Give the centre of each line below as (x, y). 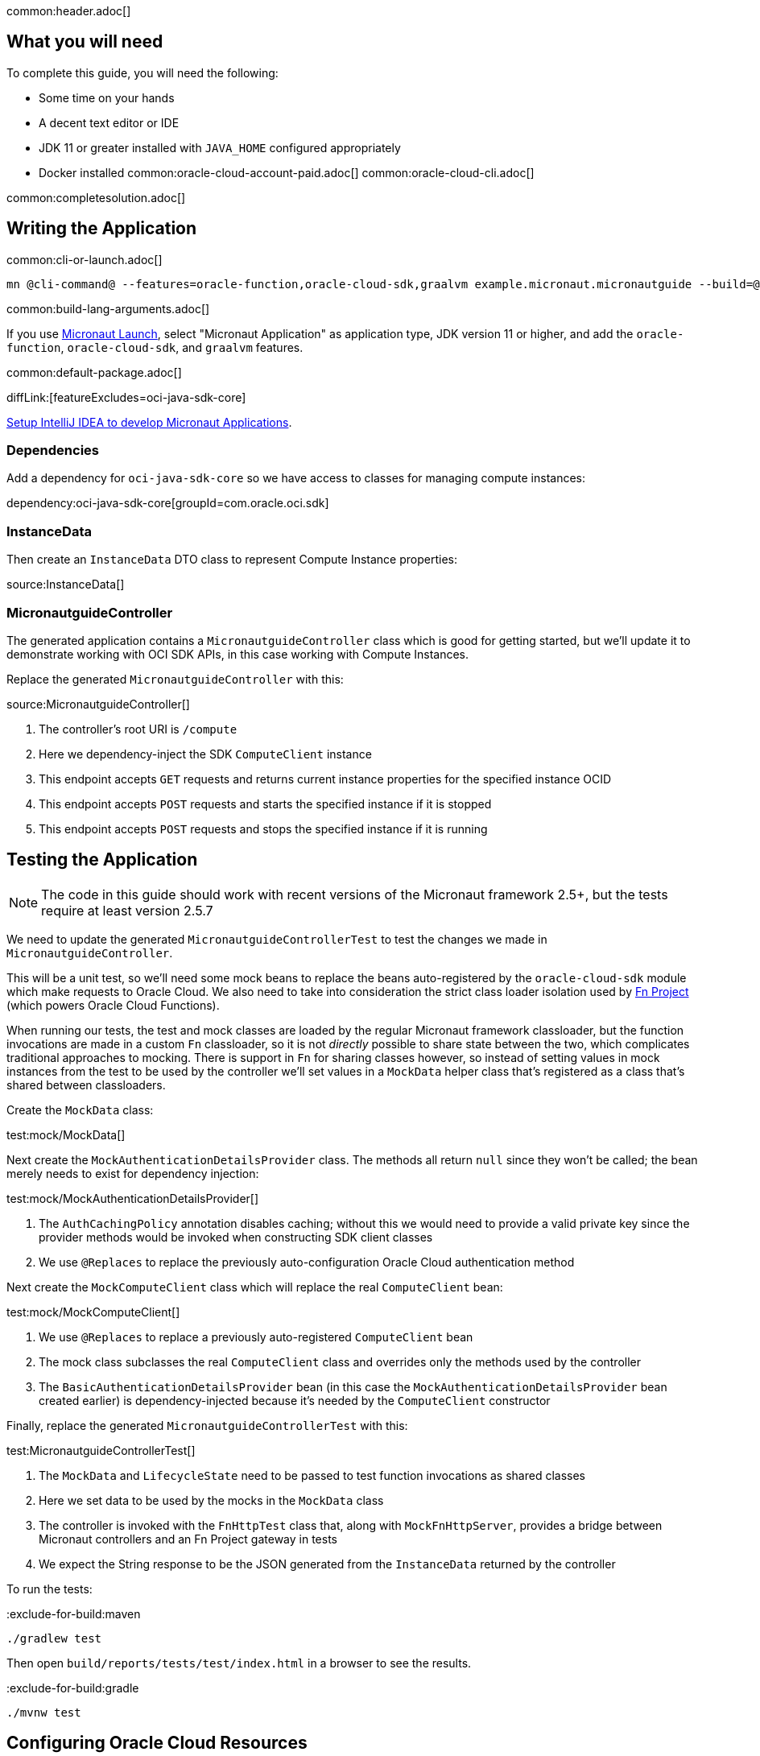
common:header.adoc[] (69, 11)
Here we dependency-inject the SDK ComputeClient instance (205, 754)
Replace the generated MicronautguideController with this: (175, 679)
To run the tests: (50, 1589)
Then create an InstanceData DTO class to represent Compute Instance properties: (232, 560)
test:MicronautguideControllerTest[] (101, 1450)
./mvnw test (44, 1712)
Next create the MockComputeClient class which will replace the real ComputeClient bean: (255, 1287)
